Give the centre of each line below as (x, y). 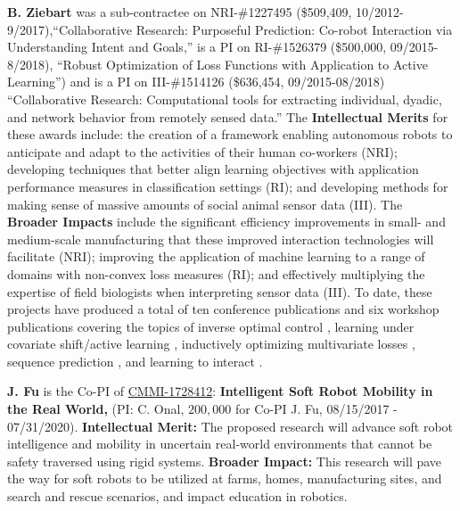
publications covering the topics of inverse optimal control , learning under (211, 326)
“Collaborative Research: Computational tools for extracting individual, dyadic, (225, 99)
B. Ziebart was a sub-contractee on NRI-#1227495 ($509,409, (180, 12)
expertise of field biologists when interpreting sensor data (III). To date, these (220, 291)
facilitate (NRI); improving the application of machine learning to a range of (216, 256)
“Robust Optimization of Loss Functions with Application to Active (242, 64)
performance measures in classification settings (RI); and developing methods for (228, 186)
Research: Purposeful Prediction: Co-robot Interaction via (294, 29)
